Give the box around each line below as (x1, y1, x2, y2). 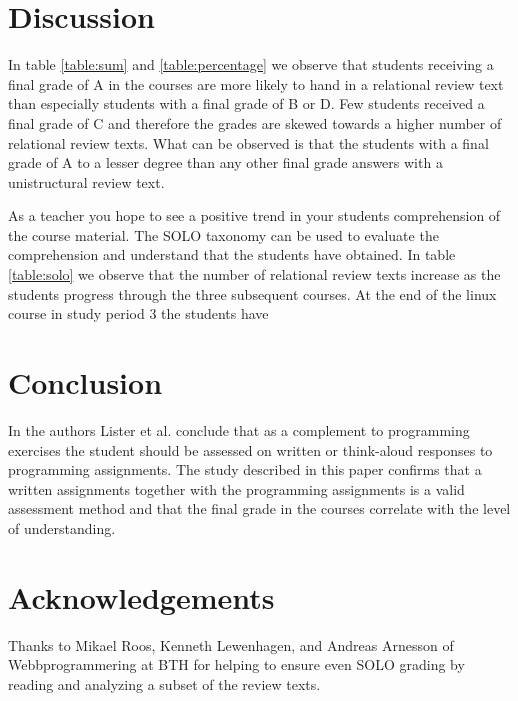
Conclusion (8, 362, 163, 403)
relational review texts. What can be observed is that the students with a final (8, 132, 489, 153)
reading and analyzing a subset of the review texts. (8, 673, 321, 694)
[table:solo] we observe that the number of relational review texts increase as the (8, 264, 501, 285)
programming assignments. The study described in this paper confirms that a (8, 459, 482, 480)
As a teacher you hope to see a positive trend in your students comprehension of (8, 205, 501, 226)
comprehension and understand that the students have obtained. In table (8, 244, 456, 265)
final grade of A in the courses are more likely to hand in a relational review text (8, 73, 504, 94)
